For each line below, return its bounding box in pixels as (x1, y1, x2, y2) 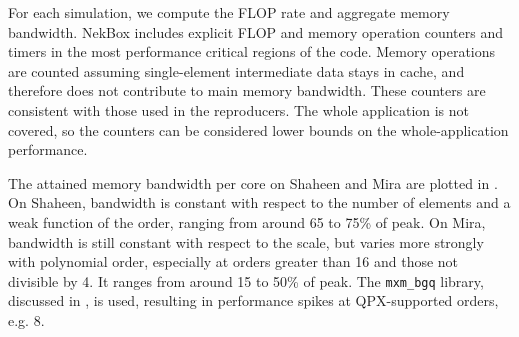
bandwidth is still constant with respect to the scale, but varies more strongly (8, 231, 484, 252)
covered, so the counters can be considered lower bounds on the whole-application (8, 119, 509, 140)
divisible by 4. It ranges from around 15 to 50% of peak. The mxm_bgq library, (8, 270, 484, 291)
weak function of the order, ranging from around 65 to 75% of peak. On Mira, (8, 211, 486, 232)
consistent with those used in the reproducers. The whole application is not (8, 99, 470, 120)
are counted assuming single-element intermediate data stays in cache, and (8, 60, 465, 81)
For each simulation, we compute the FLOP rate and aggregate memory (8, 2, 450, 22)
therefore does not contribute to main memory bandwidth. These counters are (8, 80, 486, 101)
